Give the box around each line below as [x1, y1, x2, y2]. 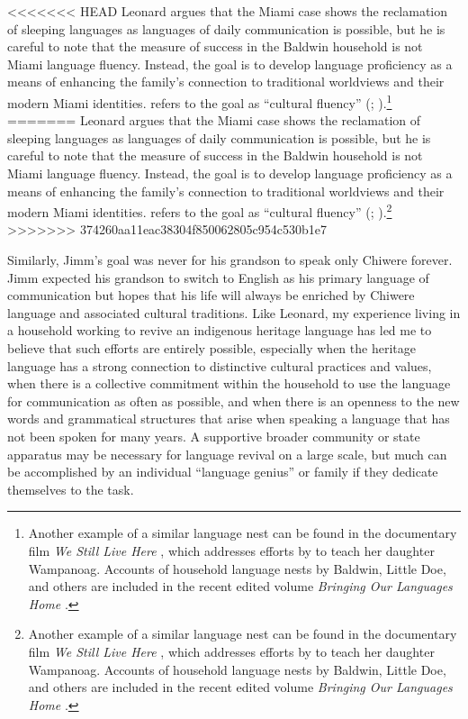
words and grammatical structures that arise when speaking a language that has [7, 409, 450, 428]
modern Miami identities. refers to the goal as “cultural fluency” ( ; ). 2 [7, 200, 392, 221]
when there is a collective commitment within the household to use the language [7, 374, 451, 393]
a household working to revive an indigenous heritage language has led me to [7, 321, 432, 340]
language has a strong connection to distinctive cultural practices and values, [7, 356, 432, 375]
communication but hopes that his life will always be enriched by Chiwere [7, 286, 415, 305]
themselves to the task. [7, 479, 134, 498]
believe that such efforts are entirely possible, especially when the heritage [7, 339, 416, 357]
